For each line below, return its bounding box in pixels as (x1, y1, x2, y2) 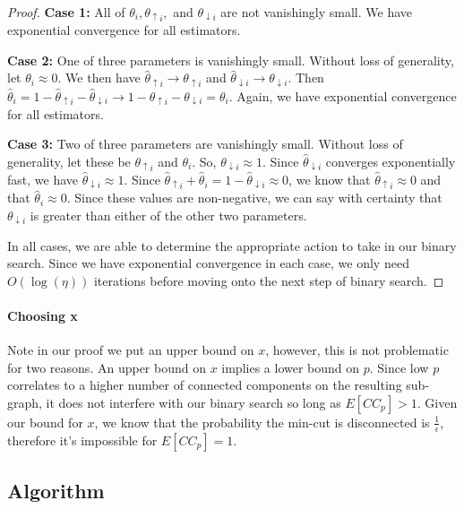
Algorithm (7, 477, 105, 505)
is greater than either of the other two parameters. (30, 205, 307, 224)
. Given (417, 393, 458, 411)
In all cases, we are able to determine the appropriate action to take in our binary (7, 236, 457, 254)
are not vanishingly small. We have (220, 3, 413, 21)
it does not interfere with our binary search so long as (46, 393, 341, 411)
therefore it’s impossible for (7, 430, 158, 449)
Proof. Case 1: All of (7, 3, 125, 21)
